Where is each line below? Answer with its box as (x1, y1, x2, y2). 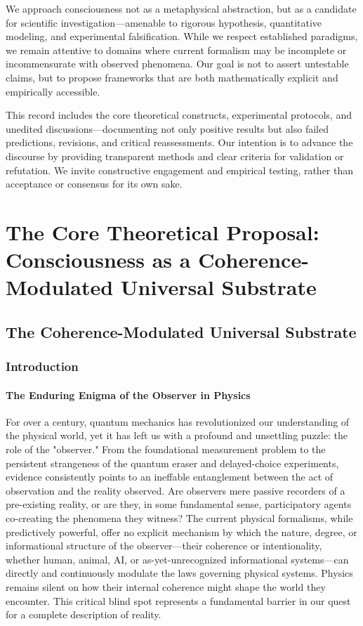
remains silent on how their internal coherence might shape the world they (6, 580, 326, 594)
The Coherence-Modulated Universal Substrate (6, 320, 357, 342)
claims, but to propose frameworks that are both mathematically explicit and (6, 70, 338, 84)
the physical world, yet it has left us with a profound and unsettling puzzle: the (6, 428, 348, 443)
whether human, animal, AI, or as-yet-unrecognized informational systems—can (6, 552, 349, 566)
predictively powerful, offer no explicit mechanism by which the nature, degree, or (6, 524, 357, 539)
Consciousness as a (6, 245, 191, 274)
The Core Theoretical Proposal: (6, 217, 319, 246)
